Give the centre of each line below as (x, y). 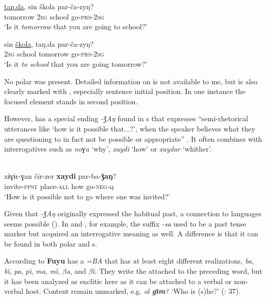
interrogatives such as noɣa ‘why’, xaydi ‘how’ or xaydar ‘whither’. (108, 149)
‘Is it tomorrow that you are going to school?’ (76, 26)
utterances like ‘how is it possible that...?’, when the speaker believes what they (130, 128)
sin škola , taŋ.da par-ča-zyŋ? (49, 43)
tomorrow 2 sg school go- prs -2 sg (54, 16)
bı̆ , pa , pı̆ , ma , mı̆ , (32, 271)
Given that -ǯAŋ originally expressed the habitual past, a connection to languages (133, 213)
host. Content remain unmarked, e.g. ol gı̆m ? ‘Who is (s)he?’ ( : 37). (133, 291)
